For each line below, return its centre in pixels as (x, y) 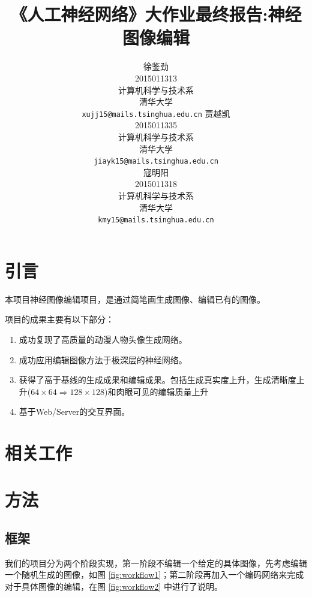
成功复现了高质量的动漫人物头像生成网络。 (103, 339)
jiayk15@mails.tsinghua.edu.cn (156, 162)
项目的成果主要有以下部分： (59, 319)
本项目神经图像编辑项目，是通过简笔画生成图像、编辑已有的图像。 (135, 299)
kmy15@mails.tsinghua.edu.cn (156, 220)
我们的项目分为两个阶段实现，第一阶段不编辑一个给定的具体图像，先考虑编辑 (156, 563)
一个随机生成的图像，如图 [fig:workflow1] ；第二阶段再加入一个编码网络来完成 (154, 575)
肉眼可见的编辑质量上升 (162, 391)
